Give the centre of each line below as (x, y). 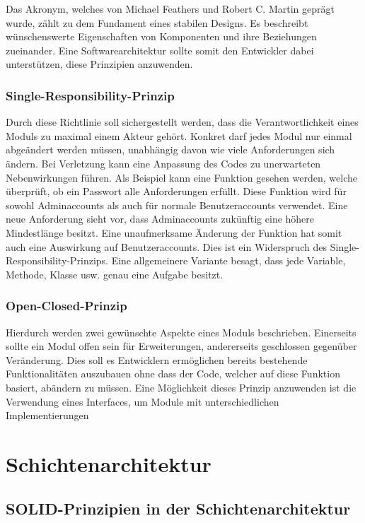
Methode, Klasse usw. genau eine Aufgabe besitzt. (115, 274)
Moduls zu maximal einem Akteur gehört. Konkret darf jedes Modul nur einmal (179, 135)
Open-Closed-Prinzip (66, 306)
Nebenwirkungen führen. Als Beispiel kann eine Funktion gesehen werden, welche (181, 177)
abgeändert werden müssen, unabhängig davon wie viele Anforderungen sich (170, 149)
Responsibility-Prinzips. (57, 260)
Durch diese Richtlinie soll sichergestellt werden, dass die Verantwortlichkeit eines (182, 122)
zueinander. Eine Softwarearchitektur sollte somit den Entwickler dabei (160, 50)
